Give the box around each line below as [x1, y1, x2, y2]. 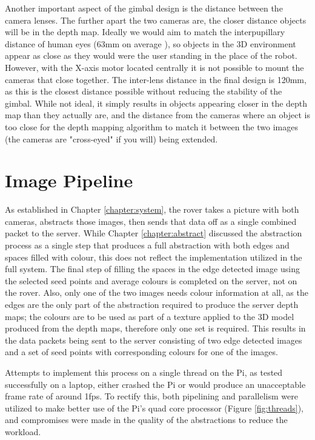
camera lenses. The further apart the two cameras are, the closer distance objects [5, 13, 307, 26]
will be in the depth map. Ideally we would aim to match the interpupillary [5, 25, 285, 38]
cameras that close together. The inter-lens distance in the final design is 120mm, [5, 73, 307, 85]
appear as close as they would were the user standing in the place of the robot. [5, 49, 297, 62]
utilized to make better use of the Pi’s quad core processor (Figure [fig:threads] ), [5, 401, 303, 414]
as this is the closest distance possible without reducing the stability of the [5, 85, 282, 98]
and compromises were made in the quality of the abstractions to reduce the [5, 413, 288, 426]
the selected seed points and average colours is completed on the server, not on [5, 274, 297, 287]
